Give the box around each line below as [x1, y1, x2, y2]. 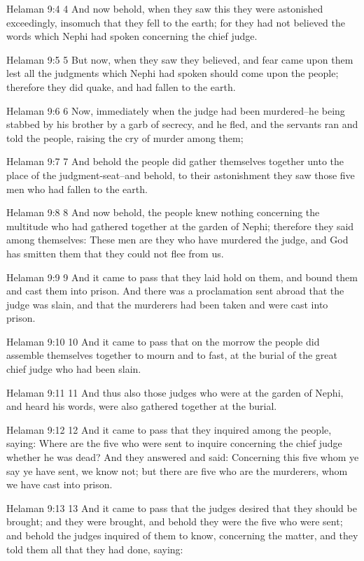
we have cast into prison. [6, 477, 113, 492]
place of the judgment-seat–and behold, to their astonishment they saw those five [6, 167, 355, 182]
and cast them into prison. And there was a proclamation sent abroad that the [6, 283, 344, 298]
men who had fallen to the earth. [6, 181, 148, 196]
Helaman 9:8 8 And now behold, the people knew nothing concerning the [6, 205, 320, 220]
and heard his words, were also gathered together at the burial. [6, 399, 277, 413]
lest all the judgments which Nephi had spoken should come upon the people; [6, 66, 339, 80]
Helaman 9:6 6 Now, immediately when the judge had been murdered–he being [6, 103, 345, 118]
